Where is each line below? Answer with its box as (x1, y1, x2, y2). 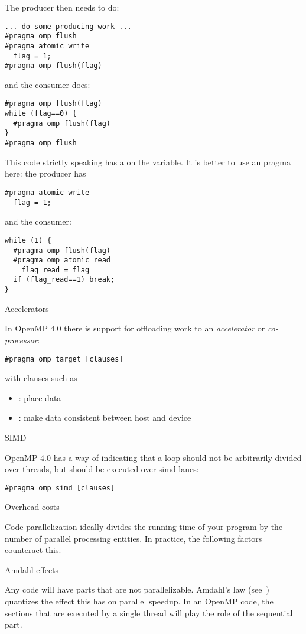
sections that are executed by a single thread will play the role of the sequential (5, 606, 293, 619)
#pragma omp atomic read (13, 256, 110, 265)
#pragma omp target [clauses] (5, 355, 123, 363)
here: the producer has (5, 167, 86, 180)
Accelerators (5, 302, 49, 314)
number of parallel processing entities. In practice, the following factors (5, 532, 262, 544)
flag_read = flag (21, 265, 90, 274)
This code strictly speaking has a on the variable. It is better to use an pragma (5, 155, 291, 168)
